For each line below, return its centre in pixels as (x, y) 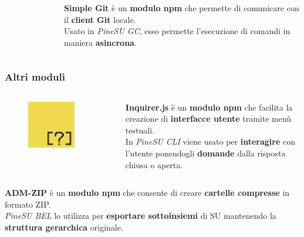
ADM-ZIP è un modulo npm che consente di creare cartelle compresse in (147, 193)
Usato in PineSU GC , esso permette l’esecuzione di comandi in (177, 31)
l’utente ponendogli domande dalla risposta (205, 153)
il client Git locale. (100, 19)
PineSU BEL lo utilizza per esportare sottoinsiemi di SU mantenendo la (141, 216)
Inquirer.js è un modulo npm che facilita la (209, 107)
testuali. (140, 130)
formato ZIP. (28, 204)
